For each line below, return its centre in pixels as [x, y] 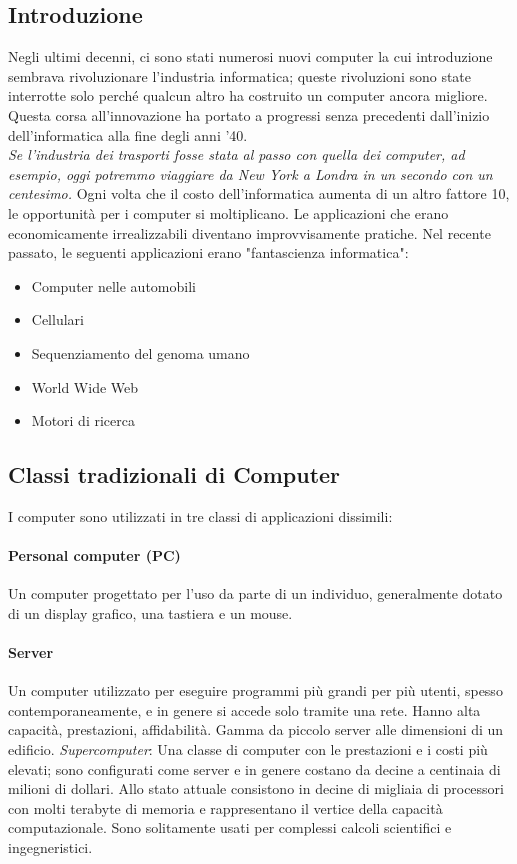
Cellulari [57, 319]
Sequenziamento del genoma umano [140, 352]
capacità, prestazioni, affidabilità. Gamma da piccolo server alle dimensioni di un [256, 729]
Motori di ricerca [83, 420]
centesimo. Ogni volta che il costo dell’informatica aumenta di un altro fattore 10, [259, 193]
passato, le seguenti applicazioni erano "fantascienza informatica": [208, 252]
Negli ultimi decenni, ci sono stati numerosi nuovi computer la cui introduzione [250, 56]
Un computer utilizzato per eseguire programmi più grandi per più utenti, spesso [255, 690]
